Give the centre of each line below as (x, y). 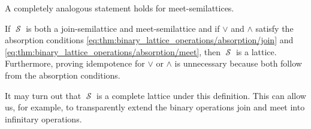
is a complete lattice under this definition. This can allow (201, 95)
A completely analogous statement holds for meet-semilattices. (120, 8)
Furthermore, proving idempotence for (75, 63)
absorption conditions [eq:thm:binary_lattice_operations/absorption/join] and (149, 40)
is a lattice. (256, 51)
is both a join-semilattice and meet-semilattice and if (123, 28)
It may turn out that (43, 95)
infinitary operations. (43, 118)
